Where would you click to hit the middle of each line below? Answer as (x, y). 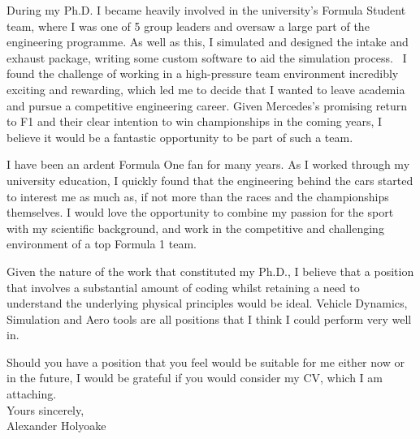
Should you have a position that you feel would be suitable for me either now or (206, 362)
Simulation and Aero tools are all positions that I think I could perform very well (209, 318)
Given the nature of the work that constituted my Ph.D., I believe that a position (210, 271)
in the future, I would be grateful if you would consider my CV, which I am (195, 378)
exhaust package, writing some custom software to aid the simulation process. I (207, 57)
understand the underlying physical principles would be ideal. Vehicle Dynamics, (207, 303)
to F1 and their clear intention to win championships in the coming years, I (195, 121)
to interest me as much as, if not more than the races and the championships (198, 196)
